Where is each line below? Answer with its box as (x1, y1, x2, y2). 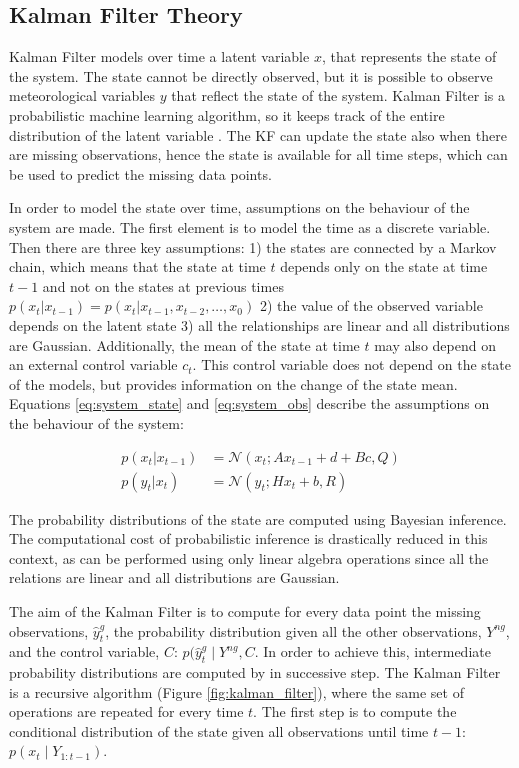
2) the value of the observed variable (259, 295, 483, 316)
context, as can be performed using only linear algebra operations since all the (9, 547, 489, 568)
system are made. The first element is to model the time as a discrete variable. (9, 216, 491, 237)
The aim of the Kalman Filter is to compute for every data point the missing (9, 600, 481, 621)
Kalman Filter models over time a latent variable (9, 46, 310, 67)
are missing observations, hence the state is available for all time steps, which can (9, 144, 508, 165)
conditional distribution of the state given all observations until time (9, 720, 429, 741)
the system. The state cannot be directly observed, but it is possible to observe (9, 65, 493, 86)
